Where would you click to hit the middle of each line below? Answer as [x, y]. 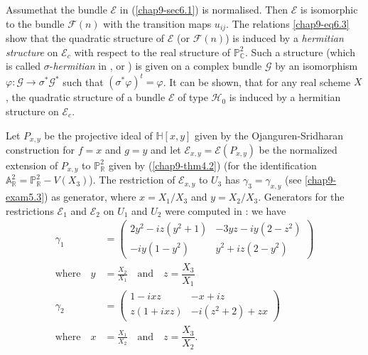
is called [23, 66]
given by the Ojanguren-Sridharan [269, 135]
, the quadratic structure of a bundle [86, 97]
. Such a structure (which [300, 52]
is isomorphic [329, 9]
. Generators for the [301, 197]
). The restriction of [132, 180]
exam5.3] [25, 197]
